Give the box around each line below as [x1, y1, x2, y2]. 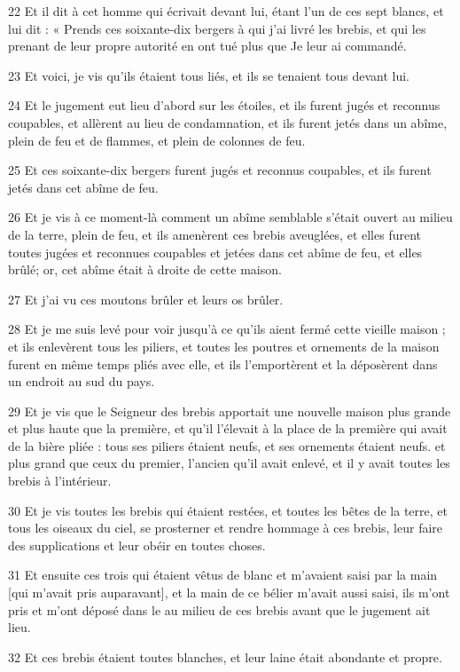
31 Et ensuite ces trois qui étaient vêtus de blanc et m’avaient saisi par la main [8, 565, 438, 584]
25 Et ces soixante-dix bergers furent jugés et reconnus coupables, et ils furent [8, 161, 432, 179]
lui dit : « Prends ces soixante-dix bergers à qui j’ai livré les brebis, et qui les [8, 19, 426, 37]
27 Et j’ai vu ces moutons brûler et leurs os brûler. [8, 289, 284, 308]
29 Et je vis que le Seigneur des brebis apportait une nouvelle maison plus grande [8, 401, 451, 420]
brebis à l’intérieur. [8, 471, 112, 490]
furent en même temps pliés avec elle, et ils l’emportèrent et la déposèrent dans [8, 354, 438, 373]
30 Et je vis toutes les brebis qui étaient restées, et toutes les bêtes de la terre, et [8, 501, 448, 519]
